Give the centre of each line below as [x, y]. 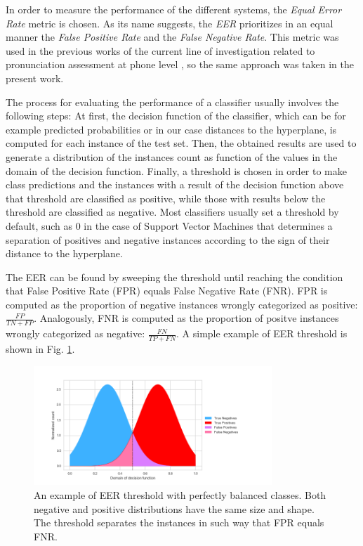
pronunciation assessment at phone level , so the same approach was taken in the [180, 64]
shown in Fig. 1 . [40, 349]
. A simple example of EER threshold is [262, 333]
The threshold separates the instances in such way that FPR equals [179, 522]
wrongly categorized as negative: [75, 333]
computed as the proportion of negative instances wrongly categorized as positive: [182, 304]
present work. [35, 78]
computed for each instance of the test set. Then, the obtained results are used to [181, 143]
